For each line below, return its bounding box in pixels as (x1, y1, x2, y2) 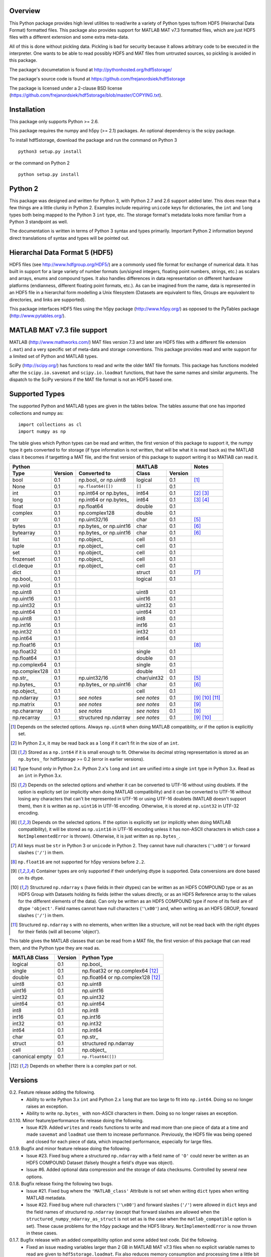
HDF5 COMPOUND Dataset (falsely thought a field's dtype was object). (26, 1159, 174, 1166)
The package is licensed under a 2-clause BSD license (9, 85, 122, 91)
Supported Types (9, 390, 65, 398)
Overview (9, 7, 41, 15)
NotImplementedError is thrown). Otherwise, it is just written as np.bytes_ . (18, 833, 181, 839)
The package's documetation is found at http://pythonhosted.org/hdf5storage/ (9, 66, 172, 72)
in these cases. (26, 1230, 58, 1236)
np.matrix (12, 700, 35, 707)
